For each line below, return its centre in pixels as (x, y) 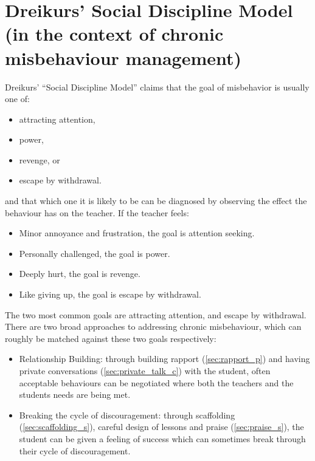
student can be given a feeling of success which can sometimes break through (162, 438)
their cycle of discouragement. (75, 450)
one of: (17, 99)
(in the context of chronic (114, 34)
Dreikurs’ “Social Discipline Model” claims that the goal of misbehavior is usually (157, 87)
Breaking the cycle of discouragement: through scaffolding (127, 415)
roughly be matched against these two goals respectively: (111, 338)
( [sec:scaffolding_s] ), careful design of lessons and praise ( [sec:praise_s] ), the (161, 427)
